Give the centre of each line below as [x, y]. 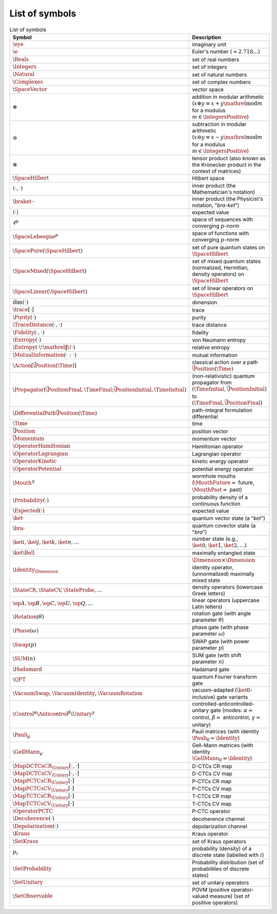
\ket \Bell [24, 552]
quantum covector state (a [224, 525]
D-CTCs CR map [212, 766]
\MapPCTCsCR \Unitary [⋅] [43, 781]
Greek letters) [209, 593]
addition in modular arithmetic [228, 97]
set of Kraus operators [219, 841]
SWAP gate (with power [221, 641]
